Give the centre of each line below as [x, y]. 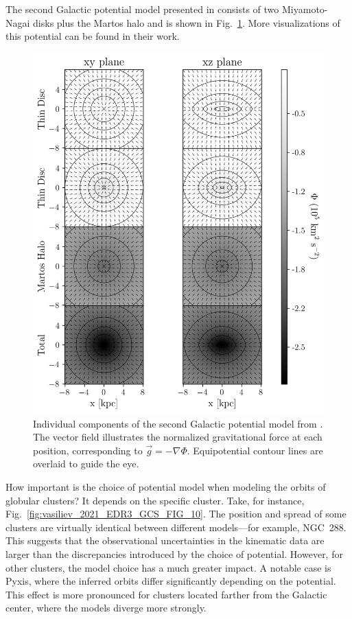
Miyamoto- [305, 9]
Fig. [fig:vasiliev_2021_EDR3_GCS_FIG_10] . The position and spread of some [176, 514]
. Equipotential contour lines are [255, 450]
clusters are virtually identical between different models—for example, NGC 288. [176, 527]
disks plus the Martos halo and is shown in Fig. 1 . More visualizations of [187, 22]
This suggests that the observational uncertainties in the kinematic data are [165, 540]
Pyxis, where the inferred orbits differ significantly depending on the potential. [171, 581]
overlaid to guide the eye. [86, 464]
